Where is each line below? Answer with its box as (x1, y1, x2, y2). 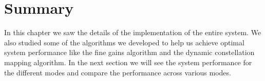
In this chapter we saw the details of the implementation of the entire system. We (4, 27, 261, 38)
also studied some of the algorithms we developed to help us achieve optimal (4, 37, 244, 47)
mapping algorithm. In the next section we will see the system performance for (4, 57, 252, 67)
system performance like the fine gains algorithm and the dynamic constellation (4, 47, 255, 58)
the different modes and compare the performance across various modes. (4, 67, 231, 77)
